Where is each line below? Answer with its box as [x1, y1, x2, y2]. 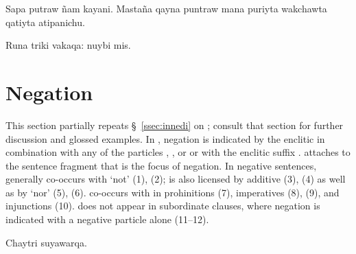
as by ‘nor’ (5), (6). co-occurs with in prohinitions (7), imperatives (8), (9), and [5, 185, 340, 199]
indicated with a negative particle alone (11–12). [5, 212, 209, 227]
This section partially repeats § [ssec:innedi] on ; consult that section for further [5, 117, 344, 132]
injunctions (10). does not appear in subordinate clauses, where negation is [5, 198, 320, 213]
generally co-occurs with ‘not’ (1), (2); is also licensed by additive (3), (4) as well [5, 172, 346, 186]
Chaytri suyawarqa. [5, 235, 87, 249]
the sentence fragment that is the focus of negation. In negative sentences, [5, 158, 317, 172]
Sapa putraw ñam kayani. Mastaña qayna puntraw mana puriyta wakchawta [5, 1, 327, 15]
